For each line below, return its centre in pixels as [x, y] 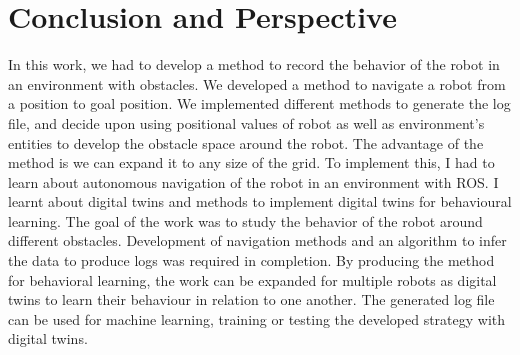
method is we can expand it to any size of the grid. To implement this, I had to [251, 162]
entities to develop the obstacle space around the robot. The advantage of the [246, 142]
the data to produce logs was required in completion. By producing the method [251, 260]
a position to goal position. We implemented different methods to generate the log [259, 103]
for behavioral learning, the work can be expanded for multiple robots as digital [252, 279]
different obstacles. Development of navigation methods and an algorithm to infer [257, 240]
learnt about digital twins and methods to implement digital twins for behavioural [260, 201]
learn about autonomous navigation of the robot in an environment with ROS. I [253, 181]
